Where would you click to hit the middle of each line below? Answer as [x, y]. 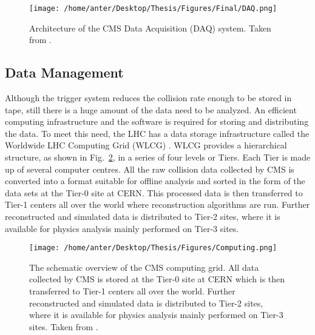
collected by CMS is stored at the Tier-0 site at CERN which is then [157, 279]
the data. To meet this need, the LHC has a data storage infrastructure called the [157, 133]
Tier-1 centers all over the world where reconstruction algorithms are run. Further [157, 204]
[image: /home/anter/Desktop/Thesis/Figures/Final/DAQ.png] [153, 8]
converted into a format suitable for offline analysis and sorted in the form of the [155, 181]
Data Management [64, 72]
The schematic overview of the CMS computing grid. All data [144, 267]
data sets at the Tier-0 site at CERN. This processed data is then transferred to [154, 192]
